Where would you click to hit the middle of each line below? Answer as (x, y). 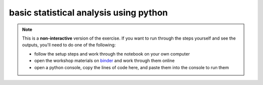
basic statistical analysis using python (88, 13)
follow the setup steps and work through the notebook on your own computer (112, 54)
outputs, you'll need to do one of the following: (69, 45)
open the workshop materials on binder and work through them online (104, 61)
